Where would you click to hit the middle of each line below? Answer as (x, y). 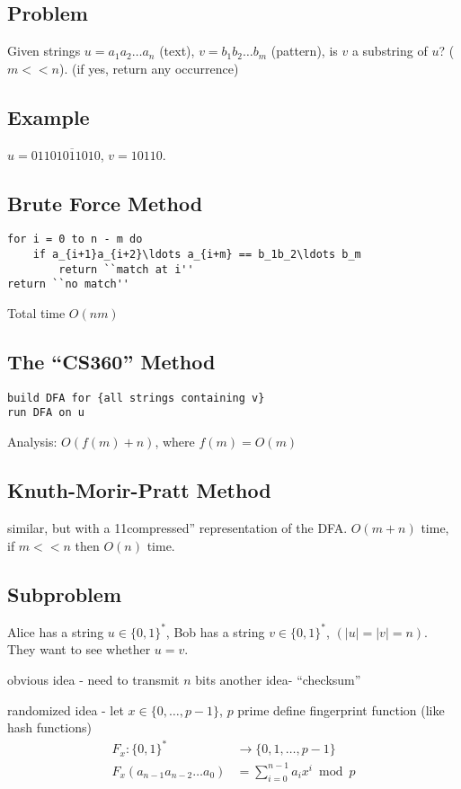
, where (175, 442)
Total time (36, 313)
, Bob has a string (215, 631)
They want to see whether (79, 649)
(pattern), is (304, 51)
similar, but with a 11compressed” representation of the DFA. (177, 527)
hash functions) (49, 727)
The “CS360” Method (111, 361)
